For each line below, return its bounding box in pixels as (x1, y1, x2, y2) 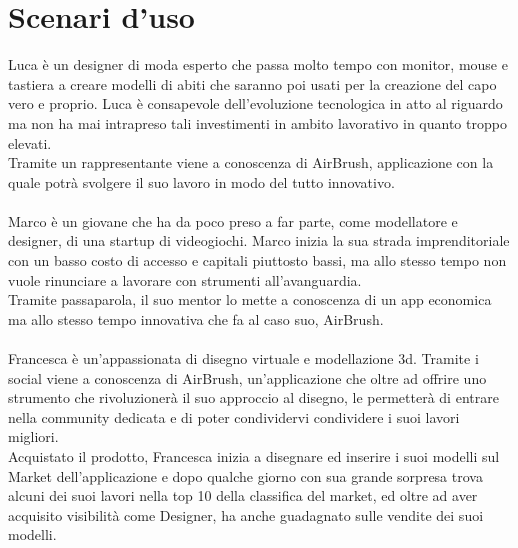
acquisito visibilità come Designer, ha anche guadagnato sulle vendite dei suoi (8, 504, 484, 525)
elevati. (8, 132, 52, 153)
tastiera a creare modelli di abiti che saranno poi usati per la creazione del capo (8, 73, 497, 94)
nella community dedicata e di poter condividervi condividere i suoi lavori (8, 406, 460, 427)
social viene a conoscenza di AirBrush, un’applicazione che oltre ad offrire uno (8, 367, 487, 388)
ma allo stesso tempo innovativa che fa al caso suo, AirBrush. (8, 308, 384, 329)
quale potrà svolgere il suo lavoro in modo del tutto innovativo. (8, 171, 395, 192)
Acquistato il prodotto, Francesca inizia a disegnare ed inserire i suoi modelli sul (8, 446, 500, 466)
